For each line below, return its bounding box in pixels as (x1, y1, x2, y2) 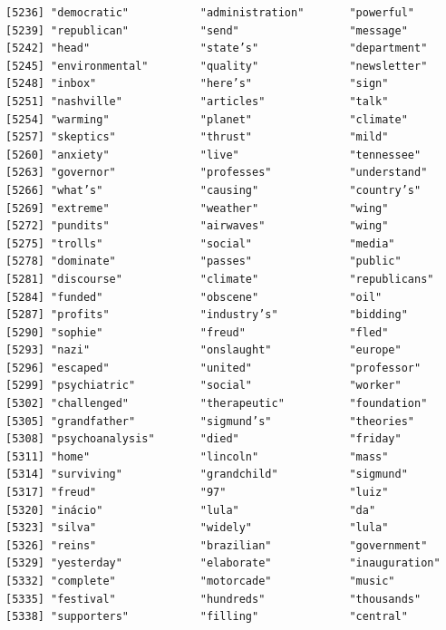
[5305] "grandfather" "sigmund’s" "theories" (5, 414, 415, 428)
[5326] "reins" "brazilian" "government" (5, 538, 428, 552)
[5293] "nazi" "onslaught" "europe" (5, 344, 402, 357)
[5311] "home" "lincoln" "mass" (5, 450, 389, 463)
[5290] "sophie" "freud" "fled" (5, 325, 389, 339)
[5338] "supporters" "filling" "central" (5, 610, 408, 624)
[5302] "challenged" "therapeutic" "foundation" (5, 397, 428, 411)
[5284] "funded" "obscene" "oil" (5, 290, 383, 304)
